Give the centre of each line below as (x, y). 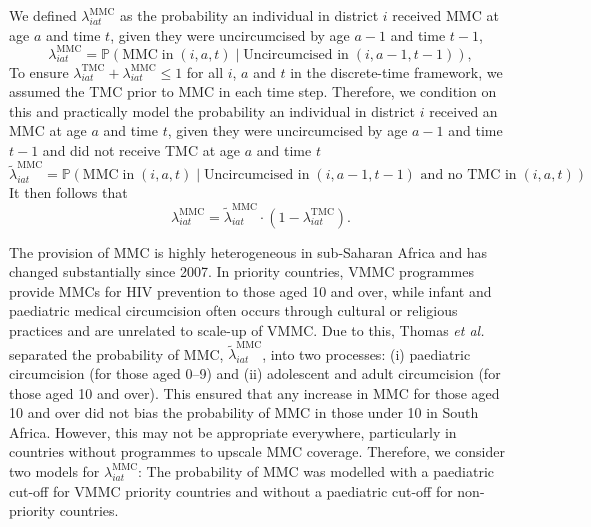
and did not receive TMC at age (141, 150)
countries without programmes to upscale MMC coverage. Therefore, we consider (257, 451)
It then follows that (68, 192)
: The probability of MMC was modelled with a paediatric (316, 470)
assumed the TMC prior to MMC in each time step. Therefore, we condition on (253, 91)
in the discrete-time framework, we (396, 71)
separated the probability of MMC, (116, 353)
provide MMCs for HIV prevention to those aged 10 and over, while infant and (250, 290)
